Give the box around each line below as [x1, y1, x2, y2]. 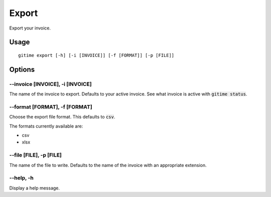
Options [9, 65, 35, 73]
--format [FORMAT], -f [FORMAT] [9, 103, 92, 110]
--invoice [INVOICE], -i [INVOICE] [9, 80, 92, 87]
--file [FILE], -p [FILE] [9, 151, 62, 158]
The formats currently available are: [9, 123, 83, 129]
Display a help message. [9, 185, 60, 191]
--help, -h [9, 174, 34, 181]
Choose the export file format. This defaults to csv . [9, 114, 115, 120]
